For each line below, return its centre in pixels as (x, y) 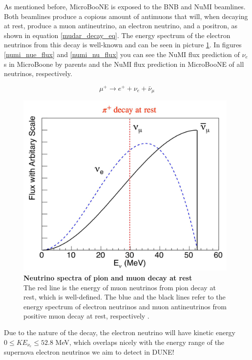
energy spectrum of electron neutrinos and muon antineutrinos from (125, 306)
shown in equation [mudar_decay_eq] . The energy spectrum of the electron (117, 35)
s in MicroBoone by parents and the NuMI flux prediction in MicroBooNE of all (124, 64)
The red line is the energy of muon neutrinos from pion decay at (120, 287)
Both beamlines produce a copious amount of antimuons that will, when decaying (126, 16)
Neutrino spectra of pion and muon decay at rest (108, 278)
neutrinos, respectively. (38, 73)
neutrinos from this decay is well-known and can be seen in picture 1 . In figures (123, 45)
